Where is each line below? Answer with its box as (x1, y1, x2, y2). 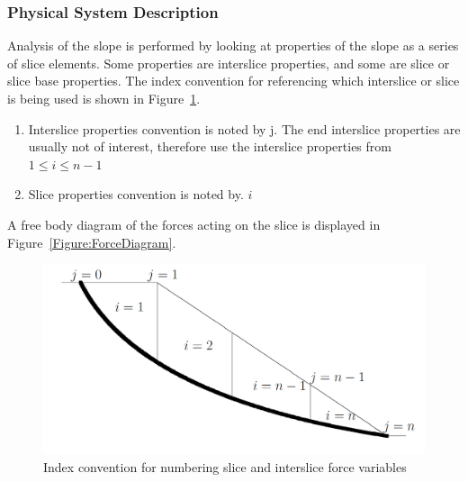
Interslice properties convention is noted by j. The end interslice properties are (28, 119, 461, 138)
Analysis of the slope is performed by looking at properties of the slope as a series (7, 36, 459, 55)
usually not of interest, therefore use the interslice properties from (28, 137, 391, 156)
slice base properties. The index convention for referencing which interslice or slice (7, 71, 460, 90)
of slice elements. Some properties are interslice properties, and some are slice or (7, 53, 450, 72)
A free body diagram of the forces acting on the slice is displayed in (7, 214, 381, 233)
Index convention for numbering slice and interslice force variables (43, 457, 407, 476)
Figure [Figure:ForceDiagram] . (7, 232, 176, 251)
